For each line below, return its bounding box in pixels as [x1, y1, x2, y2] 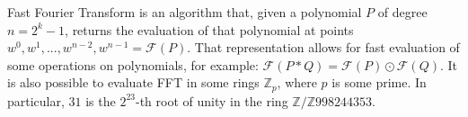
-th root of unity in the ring [135, 91, 288, 110]
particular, [7, 91, 65, 110]
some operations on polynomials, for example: [7, 55, 259, 74]
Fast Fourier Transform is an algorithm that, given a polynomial [7, 3, 362, 21]
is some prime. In [331, 73, 427, 92]
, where [277, 73, 317, 92]
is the [85, 91, 116, 110]
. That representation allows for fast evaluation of [187, 38, 460, 57]
